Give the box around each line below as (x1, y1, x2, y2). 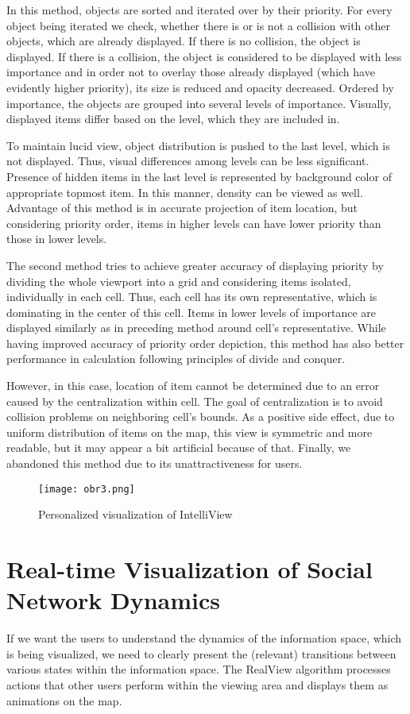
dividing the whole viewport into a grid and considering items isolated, (6, 272, 351, 289)
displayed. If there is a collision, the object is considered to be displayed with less (6, 48, 402, 64)
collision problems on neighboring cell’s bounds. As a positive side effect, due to (6, 408, 395, 425)
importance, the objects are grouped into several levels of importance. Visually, (6, 95, 392, 111)
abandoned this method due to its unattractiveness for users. (6, 455, 303, 472)
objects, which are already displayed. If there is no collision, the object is (6, 33, 361, 49)
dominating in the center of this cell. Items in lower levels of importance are (6, 303, 377, 320)
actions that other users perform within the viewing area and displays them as (6, 676, 389, 693)
